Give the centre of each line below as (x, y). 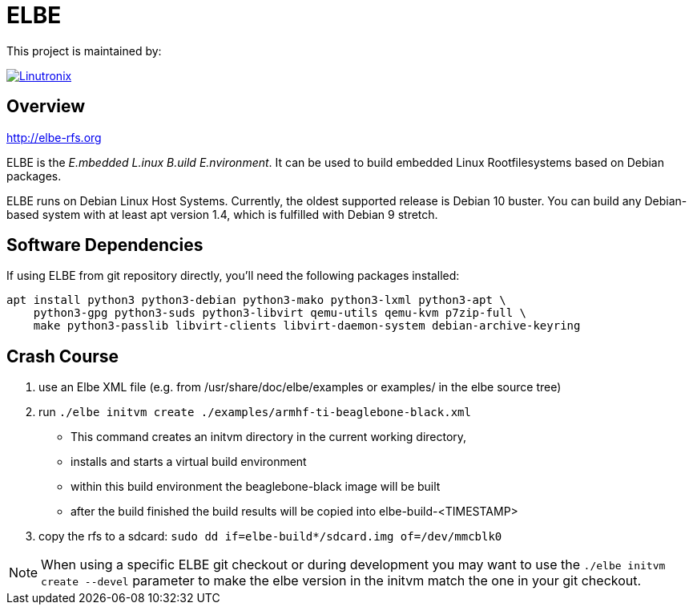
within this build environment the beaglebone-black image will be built (256, 487)
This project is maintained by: (84, 51)
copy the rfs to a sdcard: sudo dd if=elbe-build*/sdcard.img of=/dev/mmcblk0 (270, 536)
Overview (46, 107)
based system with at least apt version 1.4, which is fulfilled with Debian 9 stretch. (222, 214)
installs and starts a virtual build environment (189, 462)
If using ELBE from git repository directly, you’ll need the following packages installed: (233, 276)
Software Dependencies (105, 245)
